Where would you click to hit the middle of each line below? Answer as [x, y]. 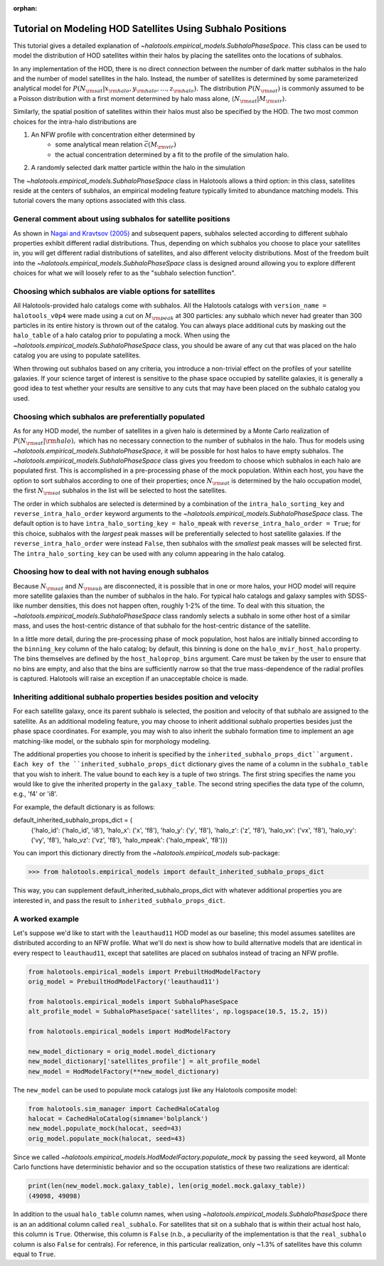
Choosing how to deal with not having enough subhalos [111, 571]
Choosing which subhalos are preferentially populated [109, 416]
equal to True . [34, 1254]
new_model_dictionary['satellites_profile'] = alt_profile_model [144, 1061]
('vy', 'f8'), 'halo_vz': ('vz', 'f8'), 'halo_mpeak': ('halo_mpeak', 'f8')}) [129, 840]
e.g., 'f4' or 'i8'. [36, 794]
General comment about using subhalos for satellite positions [122, 219]
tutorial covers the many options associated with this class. [100, 201]
